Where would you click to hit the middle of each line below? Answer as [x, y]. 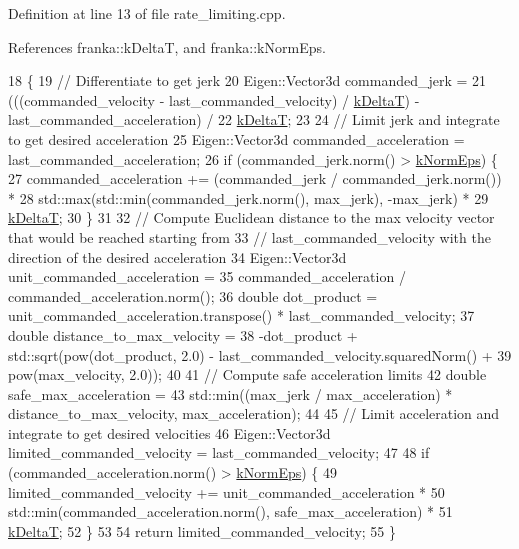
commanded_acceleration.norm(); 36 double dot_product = [193, 295]
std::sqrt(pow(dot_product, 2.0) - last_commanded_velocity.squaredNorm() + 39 [260, 354]
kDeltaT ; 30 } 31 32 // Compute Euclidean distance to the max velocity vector [251, 217]
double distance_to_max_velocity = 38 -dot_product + [183, 334]
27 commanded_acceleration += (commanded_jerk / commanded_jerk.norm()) [255, 178]
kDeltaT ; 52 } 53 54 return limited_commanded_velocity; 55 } [202, 530]
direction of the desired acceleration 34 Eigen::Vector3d [177, 256]
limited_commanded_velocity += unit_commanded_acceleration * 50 [226, 491]
